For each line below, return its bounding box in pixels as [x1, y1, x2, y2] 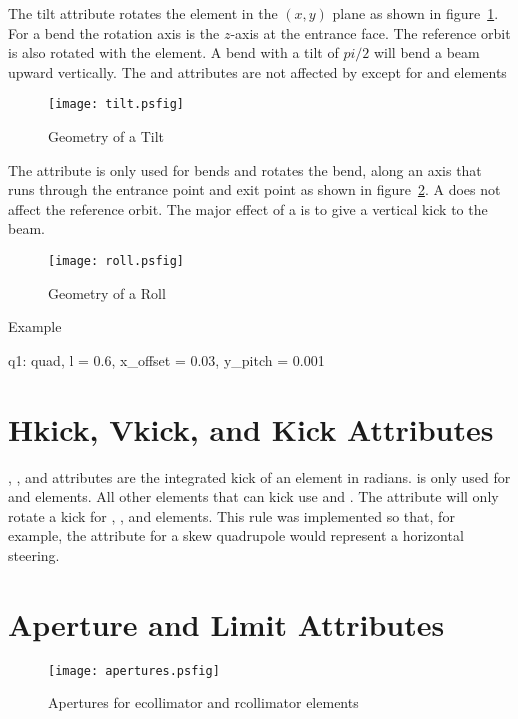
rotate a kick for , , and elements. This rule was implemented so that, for [8, 505, 455, 526]
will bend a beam [373, 42, 480, 63]
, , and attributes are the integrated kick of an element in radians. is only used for [8, 466, 511, 487]
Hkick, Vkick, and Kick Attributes [8, 408, 494, 449]
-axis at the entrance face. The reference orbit [230, 22, 511, 43]
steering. [8, 544, 60, 565]
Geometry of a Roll [48, 282, 166, 303]
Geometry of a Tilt [48, 126, 165, 147]
